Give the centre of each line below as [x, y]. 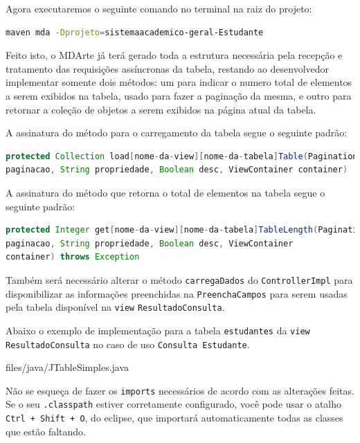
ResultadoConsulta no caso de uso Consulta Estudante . [128, 344]
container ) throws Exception [73, 257]
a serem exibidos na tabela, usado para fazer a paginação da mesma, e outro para [179, 95]
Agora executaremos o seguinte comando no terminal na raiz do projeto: [159, 8]
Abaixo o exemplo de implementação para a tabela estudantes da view [158, 330]
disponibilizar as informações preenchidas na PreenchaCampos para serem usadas [177, 293]
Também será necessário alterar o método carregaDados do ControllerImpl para [179, 279]
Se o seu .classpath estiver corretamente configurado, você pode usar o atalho [173, 404]
